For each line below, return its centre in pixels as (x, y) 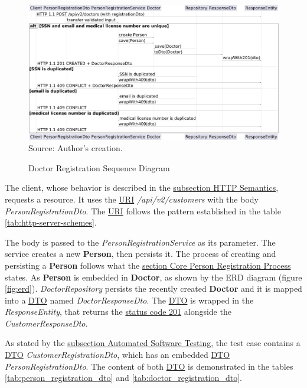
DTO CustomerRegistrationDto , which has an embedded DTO (117, 355)
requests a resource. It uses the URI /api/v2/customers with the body (132, 199)
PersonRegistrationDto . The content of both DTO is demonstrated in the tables (149, 366)
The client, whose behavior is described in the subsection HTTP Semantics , (142, 188)
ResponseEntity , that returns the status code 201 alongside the (118, 312)
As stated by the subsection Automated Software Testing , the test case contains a (153, 343)
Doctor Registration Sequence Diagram (99, 167)
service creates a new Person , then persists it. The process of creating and (141, 254)
